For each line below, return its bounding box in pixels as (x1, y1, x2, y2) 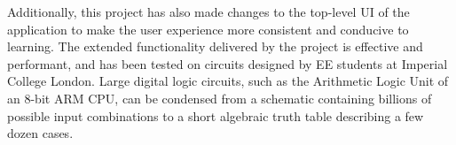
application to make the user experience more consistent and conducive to (7, 19, 409, 38)
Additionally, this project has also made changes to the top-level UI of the (7, 3, 410, 20)
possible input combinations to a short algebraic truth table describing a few (7, 106, 424, 125)
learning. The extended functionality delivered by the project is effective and (7, 37, 423, 56)
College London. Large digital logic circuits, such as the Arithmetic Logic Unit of (7, 72, 449, 90)
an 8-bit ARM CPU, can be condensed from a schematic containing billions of (7, 88, 432, 107)
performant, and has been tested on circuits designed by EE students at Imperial (7, 54, 448, 72)
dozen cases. (7, 124, 74, 142)
